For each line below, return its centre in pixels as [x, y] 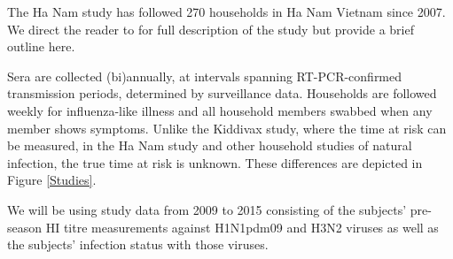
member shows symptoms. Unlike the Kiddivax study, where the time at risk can [227, 128]
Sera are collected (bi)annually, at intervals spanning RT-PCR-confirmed [205, 76]
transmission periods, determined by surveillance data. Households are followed [222, 93]
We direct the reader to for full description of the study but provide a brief [211, 29]
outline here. [41, 46]
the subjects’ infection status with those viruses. [138, 244]
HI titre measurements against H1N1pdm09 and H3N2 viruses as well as [242, 227]
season [25, 227]
